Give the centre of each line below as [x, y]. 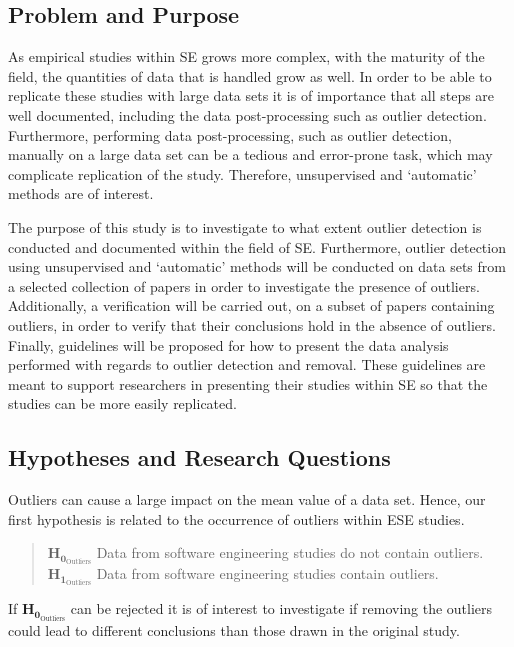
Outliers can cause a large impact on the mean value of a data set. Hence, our [247, 499]
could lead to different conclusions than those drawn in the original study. [234, 629]
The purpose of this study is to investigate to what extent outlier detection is [245, 226]
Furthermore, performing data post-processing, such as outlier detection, [230, 134]
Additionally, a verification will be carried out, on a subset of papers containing [251, 305]
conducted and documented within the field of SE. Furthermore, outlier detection [257, 246]
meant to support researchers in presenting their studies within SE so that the [248, 383]
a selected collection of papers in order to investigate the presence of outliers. [244, 285]
